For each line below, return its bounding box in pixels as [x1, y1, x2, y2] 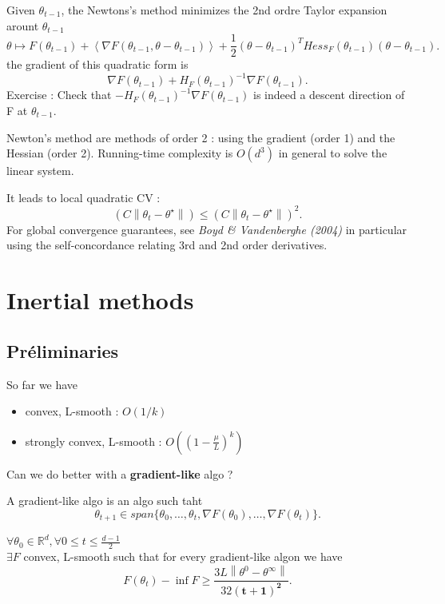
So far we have [6, 376, 78, 392]
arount [6, 17, 39, 34]
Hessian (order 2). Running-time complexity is [6, 145, 233, 161]
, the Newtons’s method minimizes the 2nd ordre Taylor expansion [61, 2, 387, 18]
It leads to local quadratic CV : [6, 189, 161, 205]
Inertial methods [6, 284, 194, 316]
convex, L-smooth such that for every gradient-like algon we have [23, 548, 343, 565]
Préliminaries [6, 338, 119, 363]
